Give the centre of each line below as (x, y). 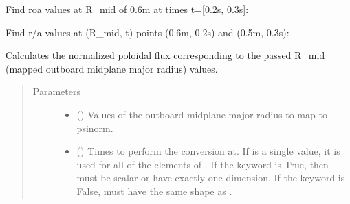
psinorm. (95, 128)
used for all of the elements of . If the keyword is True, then (203, 164)
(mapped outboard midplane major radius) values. (112, 68)
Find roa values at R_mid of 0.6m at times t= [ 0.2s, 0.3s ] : (127, 9)
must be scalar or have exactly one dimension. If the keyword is (211, 178)
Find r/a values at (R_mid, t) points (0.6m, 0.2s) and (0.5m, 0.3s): (147, 32)
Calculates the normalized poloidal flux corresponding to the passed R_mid (165, 55)
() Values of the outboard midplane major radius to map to (202, 114)
